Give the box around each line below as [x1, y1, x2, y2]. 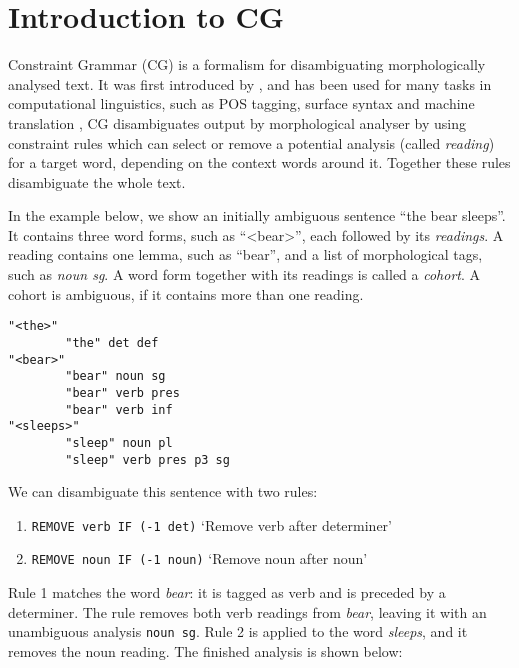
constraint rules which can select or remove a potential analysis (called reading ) [8, 132, 495, 153]
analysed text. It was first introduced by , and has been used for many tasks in [8, 73, 492, 94]
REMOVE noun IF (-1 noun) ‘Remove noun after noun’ [31, 548, 368, 569]
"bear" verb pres [65, 385, 180, 400]
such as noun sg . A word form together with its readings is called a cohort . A [8, 264, 481, 285]
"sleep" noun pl [65, 435, 173, 450]
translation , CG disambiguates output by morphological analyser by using [8, 112, 466, 133]
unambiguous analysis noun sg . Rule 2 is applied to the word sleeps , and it [8, 621, 468, 642]
